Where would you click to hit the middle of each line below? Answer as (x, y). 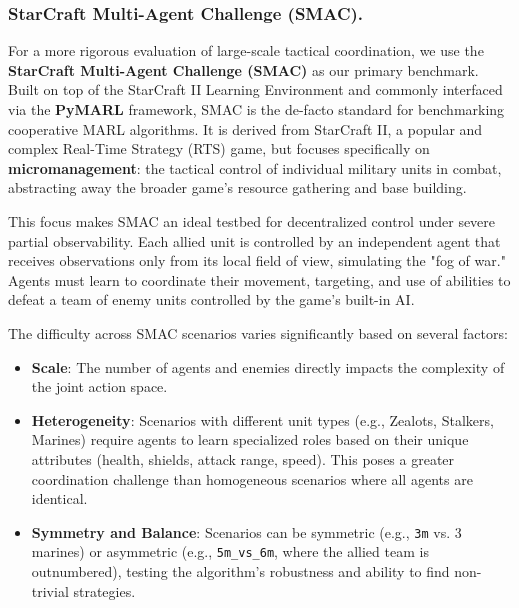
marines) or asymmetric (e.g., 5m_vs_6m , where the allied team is (230, 551)
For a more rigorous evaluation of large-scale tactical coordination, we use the (246, 50)
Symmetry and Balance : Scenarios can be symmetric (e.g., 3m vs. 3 (246, 531)
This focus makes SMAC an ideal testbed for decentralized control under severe (252, 220)
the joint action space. (99, 386)
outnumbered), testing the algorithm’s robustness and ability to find (240, 571)
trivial (50, 590)
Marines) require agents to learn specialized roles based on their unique (250, 439)
